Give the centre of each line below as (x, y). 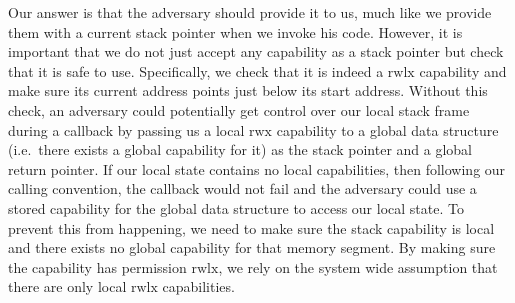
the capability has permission (97, 266)
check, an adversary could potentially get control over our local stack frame (239, 109)
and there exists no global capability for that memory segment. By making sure (252, 247)
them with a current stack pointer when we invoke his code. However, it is (235, 31)
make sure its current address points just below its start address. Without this (248, 90)
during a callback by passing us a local (126, 129)
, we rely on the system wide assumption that (358, 266)
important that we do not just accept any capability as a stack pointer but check (256, 51)
